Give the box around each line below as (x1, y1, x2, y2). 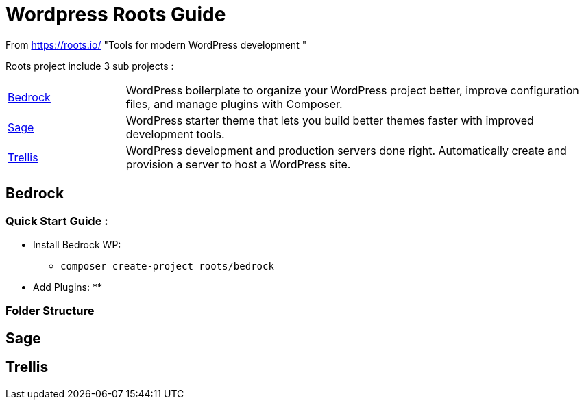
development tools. (125, 127, 225, 141)
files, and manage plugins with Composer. (125, 96, 343, 111)
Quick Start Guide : (5, 213, 108, 228)
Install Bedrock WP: (33, 238, 121, 250)
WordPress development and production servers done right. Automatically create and (125, 143, 567, 157)
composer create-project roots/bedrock (60, 260, 274, 272)
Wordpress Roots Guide (5, 3, 226, 26)
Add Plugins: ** (33, 280, 102, 293)
